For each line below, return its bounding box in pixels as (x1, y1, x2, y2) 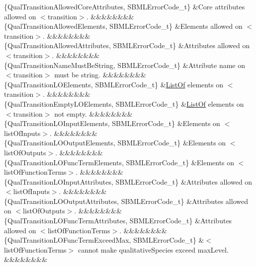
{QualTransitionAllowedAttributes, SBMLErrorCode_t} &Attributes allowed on (4, 40, 250, 51)
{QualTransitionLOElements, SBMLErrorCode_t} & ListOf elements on (4, 79, 224, 89)
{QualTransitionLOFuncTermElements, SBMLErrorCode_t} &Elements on (4, 157, 235, 167)
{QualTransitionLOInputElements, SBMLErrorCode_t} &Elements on (4, 118, 220, 129)
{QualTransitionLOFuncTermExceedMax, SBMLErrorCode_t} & (4, 235, 204, 245)
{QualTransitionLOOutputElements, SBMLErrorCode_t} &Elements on (4, 137, 226, 148)
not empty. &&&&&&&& (54, 108, 133, 119)
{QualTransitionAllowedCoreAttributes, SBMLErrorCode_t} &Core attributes (4, 1, 245, 11)
